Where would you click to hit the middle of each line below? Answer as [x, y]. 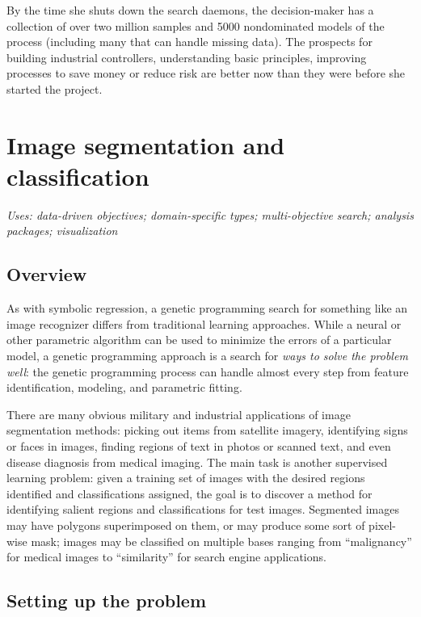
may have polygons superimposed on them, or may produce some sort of [186, 525]
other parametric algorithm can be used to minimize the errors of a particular [199, 340]
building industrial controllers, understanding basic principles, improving [187, 57]
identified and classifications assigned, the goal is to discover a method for [189, 493]
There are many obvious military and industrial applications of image [179, 414]
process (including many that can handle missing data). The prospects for [189, 42]
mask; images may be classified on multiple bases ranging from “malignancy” [221, 541]
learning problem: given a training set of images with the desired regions [186, 478]
